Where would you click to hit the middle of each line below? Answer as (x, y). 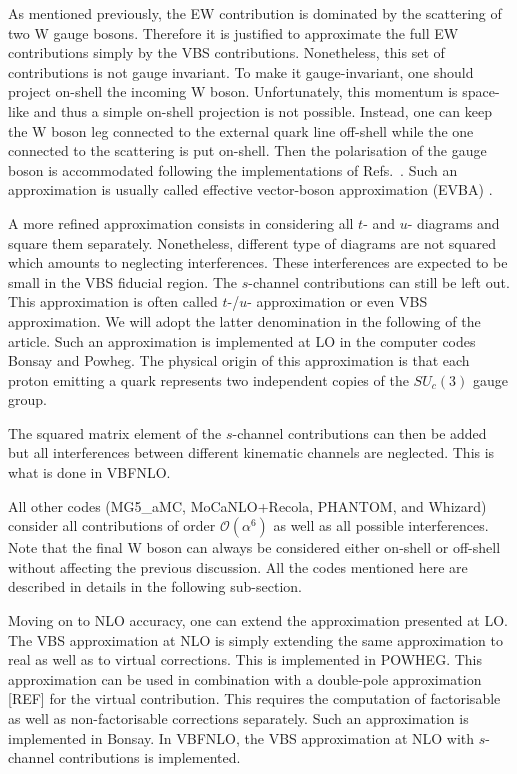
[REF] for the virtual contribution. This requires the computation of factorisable (254, 698)
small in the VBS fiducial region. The (122, 281)
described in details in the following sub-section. (155, 586)
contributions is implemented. (149, 757)
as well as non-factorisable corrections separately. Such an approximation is (238, 718)
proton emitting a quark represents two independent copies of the (208, 379)
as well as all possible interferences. (381, 525)
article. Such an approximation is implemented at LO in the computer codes (242, 340)
